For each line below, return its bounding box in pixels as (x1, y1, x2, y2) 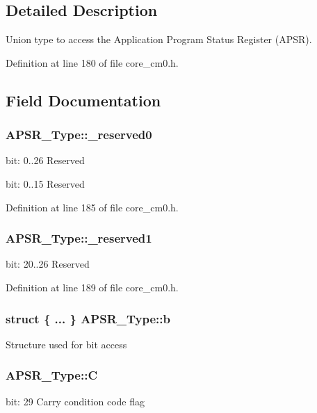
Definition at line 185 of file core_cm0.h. (6, 200, 179, 214)
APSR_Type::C (6, 366, 97, 384)
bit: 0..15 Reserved (6, 176, 85, 191)
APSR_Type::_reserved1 (6, 229, 152, 247)
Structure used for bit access (6, 337, 127, 351)
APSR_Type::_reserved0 (6, 126, 152, 143)
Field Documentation (6, 89, 161, 111)
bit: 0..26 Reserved (6, 153, 85, 168)
